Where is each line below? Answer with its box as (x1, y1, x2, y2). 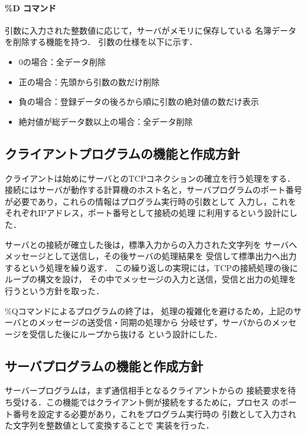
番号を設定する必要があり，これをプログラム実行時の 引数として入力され (12, 407, 296, 420)
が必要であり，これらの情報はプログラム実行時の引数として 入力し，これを (5, 195, 296, 207)
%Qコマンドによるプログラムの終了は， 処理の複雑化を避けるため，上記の (5, 304, 293, 317)
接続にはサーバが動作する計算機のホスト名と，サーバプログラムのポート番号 (5, 183, 302, 196)
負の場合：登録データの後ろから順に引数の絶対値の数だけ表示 (18, 95, 259, 108)
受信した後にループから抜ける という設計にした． (29, 327, 222, 340)
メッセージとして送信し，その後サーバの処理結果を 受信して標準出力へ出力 (5, 250, 297, 262)
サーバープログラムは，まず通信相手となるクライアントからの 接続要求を (5, 384, 288, 397)
